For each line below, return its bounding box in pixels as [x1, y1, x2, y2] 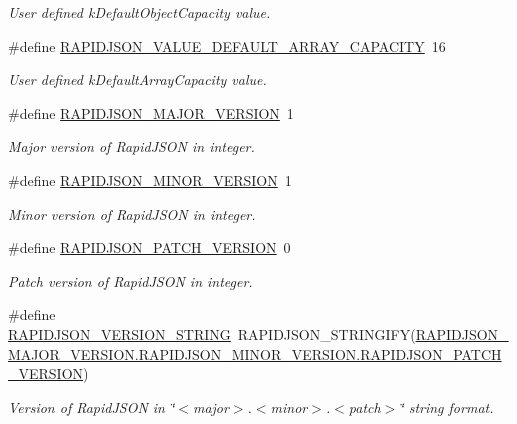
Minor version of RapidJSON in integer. [8, 203, 256, 224]
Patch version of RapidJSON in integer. [8, 270, 253, 291]
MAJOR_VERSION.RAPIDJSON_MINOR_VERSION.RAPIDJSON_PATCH [8, 343, 502, 364]
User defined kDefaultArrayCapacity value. [8, 69, 267, 90]
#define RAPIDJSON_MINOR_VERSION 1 [8, 169, 292, 190]
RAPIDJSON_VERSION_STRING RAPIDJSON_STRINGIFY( [8, 323, 416, 344]
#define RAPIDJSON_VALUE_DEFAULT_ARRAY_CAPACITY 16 [8, 35, 446, 56]
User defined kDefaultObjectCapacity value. [8, 2, 271, 22]
